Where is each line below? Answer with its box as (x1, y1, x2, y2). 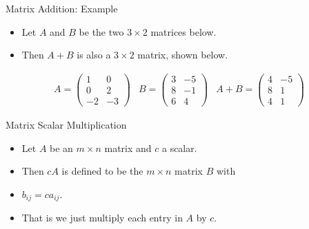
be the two (79, 24, 124, 39)
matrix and (104, 140, 152, 155)
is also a (77, 47, 111, 62)
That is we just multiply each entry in (21, 210, 183, 225)
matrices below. (150, 24, 217, 39)
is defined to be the (61, 164, 143, 178)
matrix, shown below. (137, 47, 228, 62)
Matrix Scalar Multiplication (6, 117, 127, 131)
